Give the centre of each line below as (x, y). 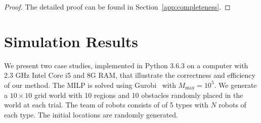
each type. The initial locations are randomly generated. (91, 114)
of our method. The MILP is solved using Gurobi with (90, 85)
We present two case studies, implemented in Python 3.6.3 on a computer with (126, 65)
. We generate (235, 85)
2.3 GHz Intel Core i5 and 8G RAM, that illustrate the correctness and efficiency (130, 75)
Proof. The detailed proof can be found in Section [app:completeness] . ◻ (117, 7)
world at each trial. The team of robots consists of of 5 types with (106, 105)
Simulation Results (71, 41)
